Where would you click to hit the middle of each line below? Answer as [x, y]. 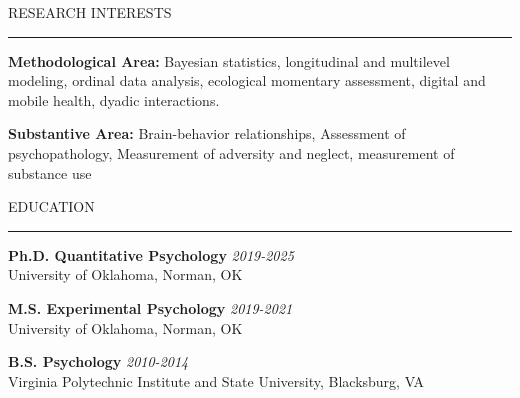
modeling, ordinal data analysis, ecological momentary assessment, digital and [247, 80]
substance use [50, 172]
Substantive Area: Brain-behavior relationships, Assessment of [207, 133]
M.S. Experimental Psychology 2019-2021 [150, 307]
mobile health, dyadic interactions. [114, 99]
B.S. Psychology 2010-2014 [98, 361]
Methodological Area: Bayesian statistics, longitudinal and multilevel [229, 60]
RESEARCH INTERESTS [90, 12]
